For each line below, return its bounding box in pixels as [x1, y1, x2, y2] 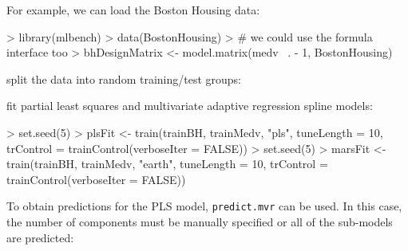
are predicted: [6, 229, 74, 245]
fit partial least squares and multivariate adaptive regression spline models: [6, 97, 373, 114]
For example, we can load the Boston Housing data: [6, 2, 260, 18]
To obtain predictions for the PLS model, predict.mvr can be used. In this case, [6, 198, 402, 214]
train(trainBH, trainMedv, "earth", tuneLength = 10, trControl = [6, 155, 328, 172]
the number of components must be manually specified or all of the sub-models [6, 214, 393, 229]
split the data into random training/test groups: [6, 70, 241, 87]
